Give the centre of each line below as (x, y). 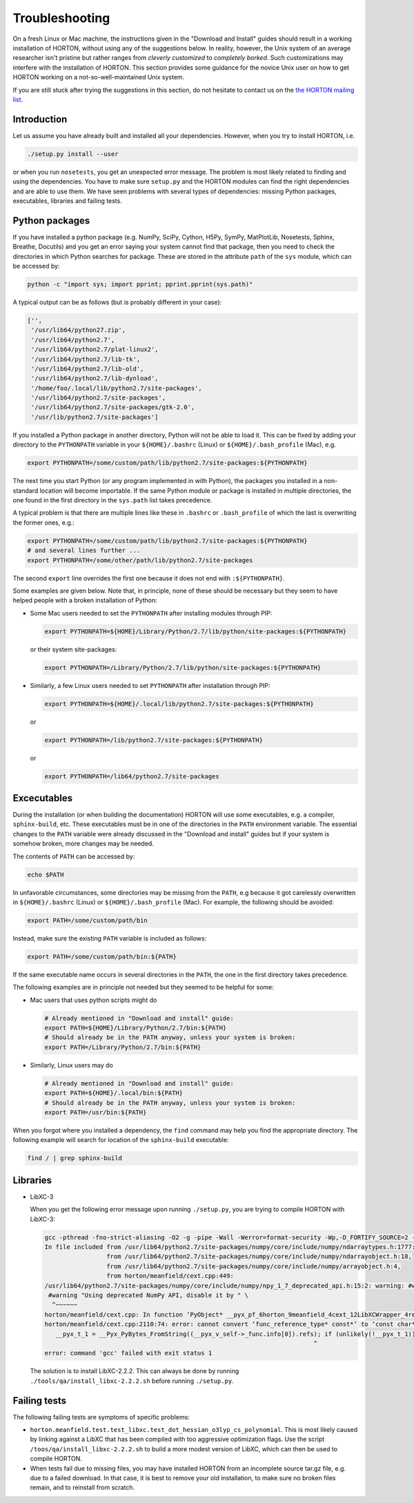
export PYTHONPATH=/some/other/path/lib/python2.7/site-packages (140, 560)
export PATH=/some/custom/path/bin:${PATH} (102, 956)
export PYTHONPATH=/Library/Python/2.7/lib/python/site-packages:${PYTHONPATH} (183, 667)
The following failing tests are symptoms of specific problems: (101, 1417)
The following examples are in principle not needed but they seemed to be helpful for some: (143, 988)
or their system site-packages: (73, 649)
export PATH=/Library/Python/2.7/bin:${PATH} (123, 1047)
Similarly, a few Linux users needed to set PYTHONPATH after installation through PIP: (150, 685)
